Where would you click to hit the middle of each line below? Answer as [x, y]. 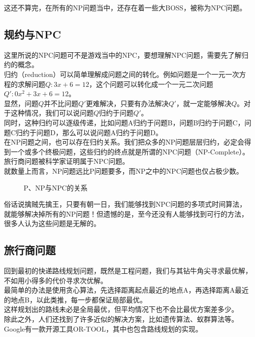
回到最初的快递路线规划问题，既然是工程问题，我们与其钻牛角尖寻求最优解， [128, 271]
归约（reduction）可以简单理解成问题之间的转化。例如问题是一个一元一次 [122, 74]
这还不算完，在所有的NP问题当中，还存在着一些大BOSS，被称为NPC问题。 [125, 7]
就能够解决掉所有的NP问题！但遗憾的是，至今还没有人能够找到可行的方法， [126, 213]
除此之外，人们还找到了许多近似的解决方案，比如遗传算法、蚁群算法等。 [121, 319]
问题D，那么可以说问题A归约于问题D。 [99, 132]
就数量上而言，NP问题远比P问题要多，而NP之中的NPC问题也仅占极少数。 [124, 170]
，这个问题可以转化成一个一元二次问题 [151, 84]
